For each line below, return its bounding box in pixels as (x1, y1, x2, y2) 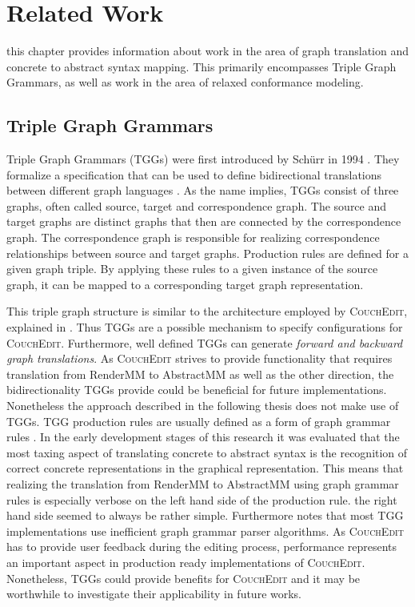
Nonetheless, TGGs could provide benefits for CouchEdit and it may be (6, 569, 361, 586)
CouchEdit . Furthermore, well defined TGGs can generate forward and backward (6, 334, 403, 351)
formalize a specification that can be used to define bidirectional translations (6, 166, 382, 183)
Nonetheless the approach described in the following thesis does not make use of (6, 397, 399, 414)
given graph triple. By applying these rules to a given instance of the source (6, 260, 378, 277)
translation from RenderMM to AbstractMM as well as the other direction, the (6, 365, 394, 382)
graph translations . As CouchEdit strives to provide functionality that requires (6, 350, 393, 367)
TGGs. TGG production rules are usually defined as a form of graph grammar (6, 412, 391, 429)
